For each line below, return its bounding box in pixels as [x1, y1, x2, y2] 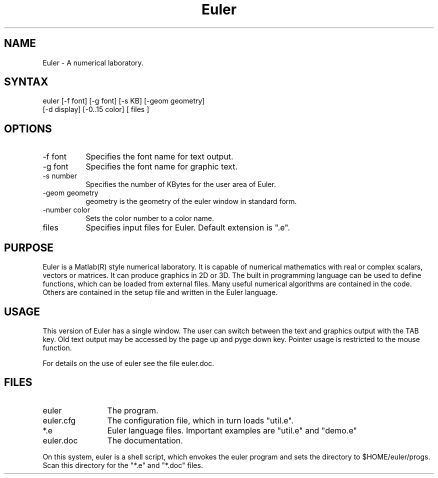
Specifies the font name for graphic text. [85, 161, 237, 172]
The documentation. [107, 435, 183, 445]
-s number [42, 171, 77, 180]
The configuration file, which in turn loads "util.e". [107, 415, 294, 425]
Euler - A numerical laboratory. [42, 58, 143, 67]
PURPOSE [4, 241, 54, 254]
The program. [107, 405, 158, 415]
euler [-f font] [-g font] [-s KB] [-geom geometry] [42, 96, 205, 105]
